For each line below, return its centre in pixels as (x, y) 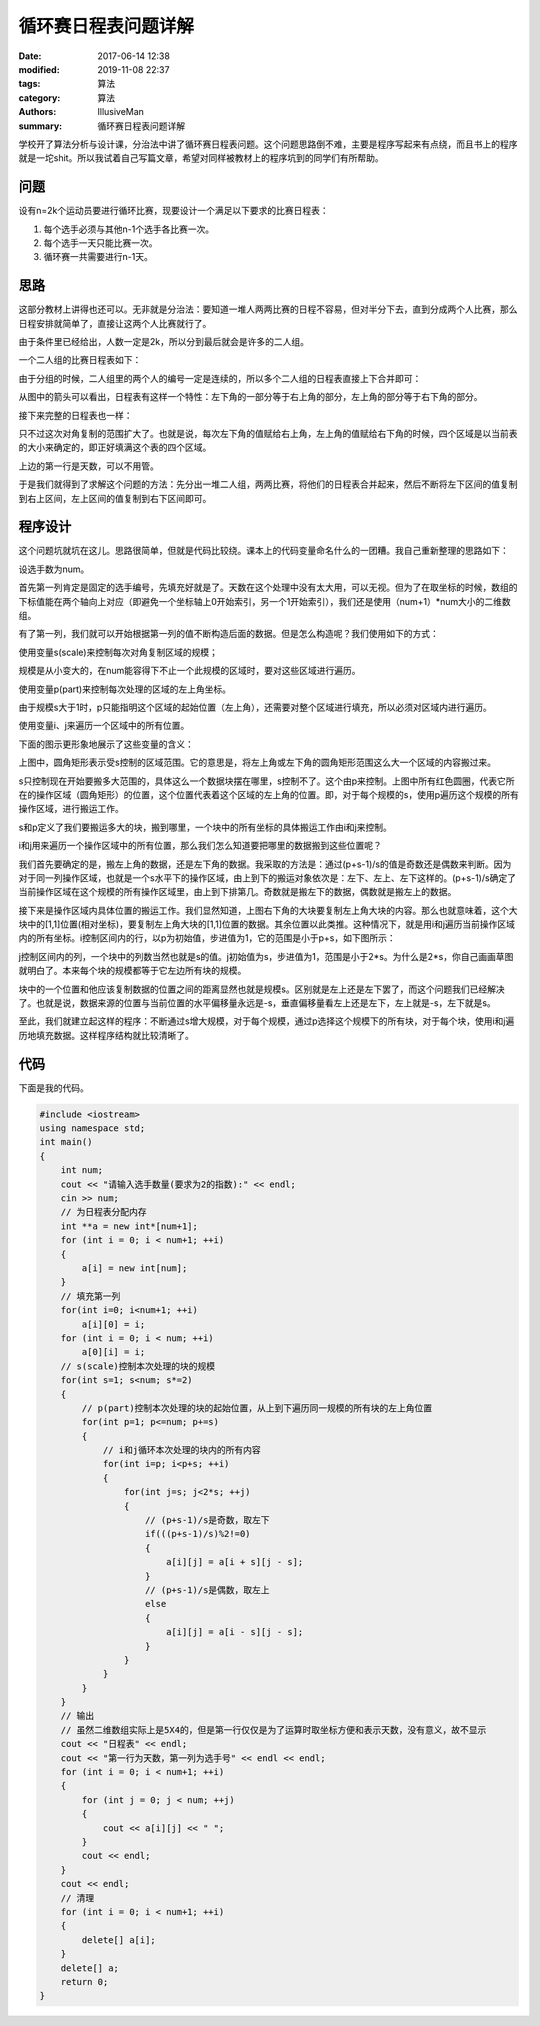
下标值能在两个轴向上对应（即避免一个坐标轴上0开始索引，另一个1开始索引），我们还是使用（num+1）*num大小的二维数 (265, 601)
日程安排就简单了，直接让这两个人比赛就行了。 (115, 323)
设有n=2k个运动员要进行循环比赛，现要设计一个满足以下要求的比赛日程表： (173, 211)
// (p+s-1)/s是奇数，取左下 (207, 1520)
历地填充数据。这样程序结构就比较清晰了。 (106, 1035)
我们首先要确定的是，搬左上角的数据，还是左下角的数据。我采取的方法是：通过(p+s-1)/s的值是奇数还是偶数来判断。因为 (265, 864)
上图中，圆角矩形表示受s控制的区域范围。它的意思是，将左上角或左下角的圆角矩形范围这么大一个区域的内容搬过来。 (257, 762)
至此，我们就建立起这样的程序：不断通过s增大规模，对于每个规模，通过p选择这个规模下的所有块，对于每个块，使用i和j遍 (266, 1021)
